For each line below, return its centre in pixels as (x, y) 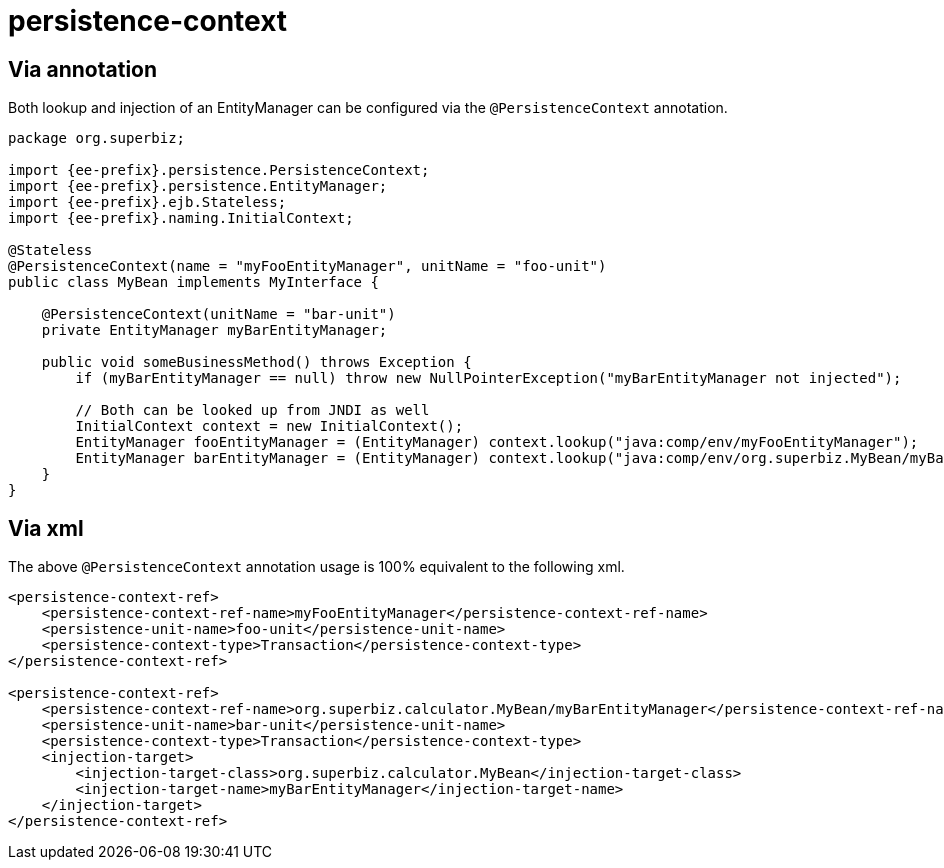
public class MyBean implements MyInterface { (193, 282)
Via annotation (83, 69)
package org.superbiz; (97, 138)
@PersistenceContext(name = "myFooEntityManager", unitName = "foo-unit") (307, 266)
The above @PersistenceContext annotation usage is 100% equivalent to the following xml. (316, 567)
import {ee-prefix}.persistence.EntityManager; (198, 186)
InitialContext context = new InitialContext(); (269, 426)
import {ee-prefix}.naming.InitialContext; (181, 218)
